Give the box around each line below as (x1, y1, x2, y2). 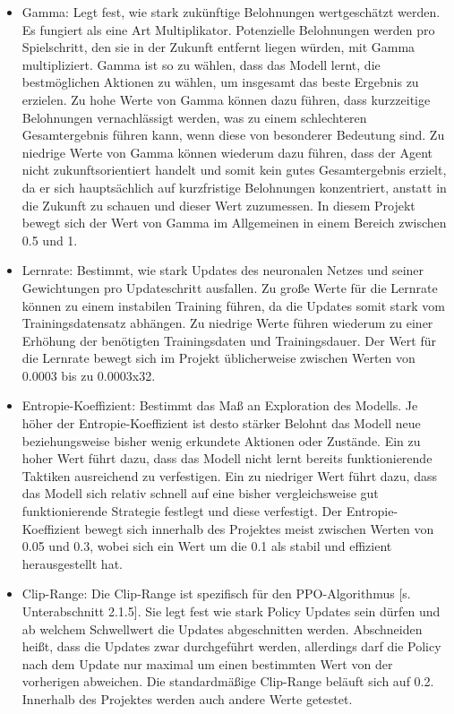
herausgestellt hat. (21, 554, 123, 572)
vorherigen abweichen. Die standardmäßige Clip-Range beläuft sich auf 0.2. (21, 672, 434, 691)
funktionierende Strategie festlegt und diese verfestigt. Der (21, 502, 343, 520)
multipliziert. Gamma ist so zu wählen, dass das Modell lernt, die (21, 55, 381, 73)
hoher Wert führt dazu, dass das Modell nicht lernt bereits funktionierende (21, 449, 433, 468)
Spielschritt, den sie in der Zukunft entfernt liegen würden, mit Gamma (21, 38, 415, 56)
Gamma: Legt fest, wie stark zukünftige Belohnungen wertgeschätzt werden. (21, 3, 441, 21)
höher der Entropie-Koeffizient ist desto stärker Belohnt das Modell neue (21, 414, 421, 433)
